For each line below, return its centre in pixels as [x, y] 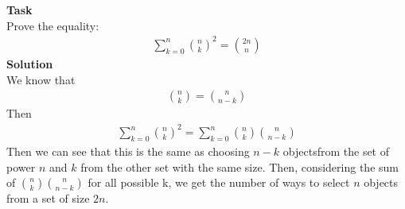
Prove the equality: [53, 25]
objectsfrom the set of [336, 151]
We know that [41, 79]
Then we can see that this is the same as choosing [128, 151]
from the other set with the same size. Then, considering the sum [239, 166]
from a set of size [48, 198]
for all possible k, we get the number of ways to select [219, 182]
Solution [30, 63]
